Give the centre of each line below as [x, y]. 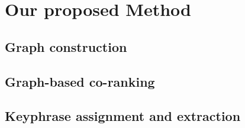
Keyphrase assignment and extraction [123, 116]
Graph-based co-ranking [80, 81]
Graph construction [66, 46]
